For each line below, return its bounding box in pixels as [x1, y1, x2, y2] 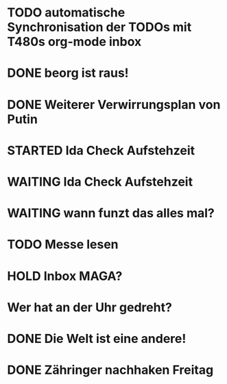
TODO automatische [7, 5, 126, 21]
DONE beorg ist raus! [7, 65, 129, 81]
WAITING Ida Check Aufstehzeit [7, 173, 193, 189]
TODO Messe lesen [7, 237, 119, 252]
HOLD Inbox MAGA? [7, 268, 123, 284]
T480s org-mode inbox [7, 34, 142, 49]
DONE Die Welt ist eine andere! [7, 331, 187, 346]
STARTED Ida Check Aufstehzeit [7, 143, 195, 158]
